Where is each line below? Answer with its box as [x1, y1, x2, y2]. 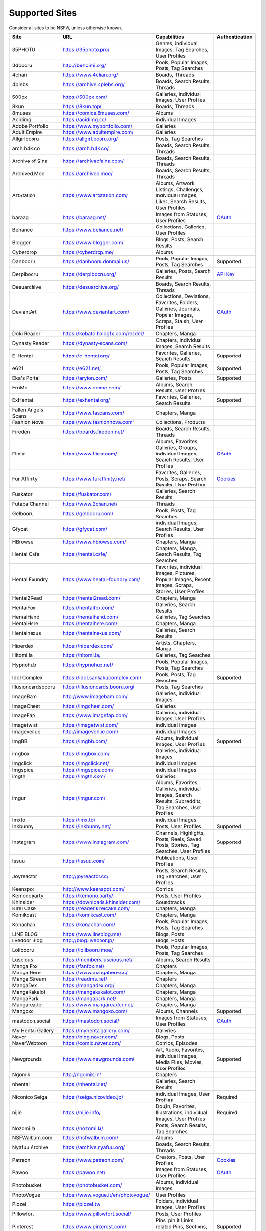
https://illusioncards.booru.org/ [62, 683, 135, 690]
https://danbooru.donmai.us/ [62, 258, 129, 265]
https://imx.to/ [62, 816, 96, 823]
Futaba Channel [12, 500, 49, 507]
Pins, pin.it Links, [155, 1217, 195, 1224]
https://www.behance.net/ [62, 227, 124, 233]
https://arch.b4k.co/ [62, 145, 109, 152]
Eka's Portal [12, 374, 40, 381]
